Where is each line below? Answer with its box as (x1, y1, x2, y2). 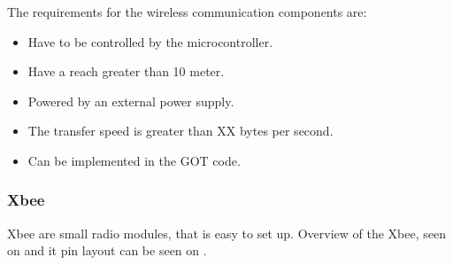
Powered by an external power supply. (27, 91, 234, 110)
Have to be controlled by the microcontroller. (27, 32, 273, 51)
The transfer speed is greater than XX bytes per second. (27, 121, 334, 140)
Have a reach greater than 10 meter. (27, 62, 225, 81)
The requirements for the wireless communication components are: (7, 3, 367, 20)
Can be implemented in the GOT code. (27, 151, 241, 169)
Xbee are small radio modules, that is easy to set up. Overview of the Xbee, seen (7, 223, 446, 242)
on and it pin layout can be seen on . (7, 241, 207, 260)
